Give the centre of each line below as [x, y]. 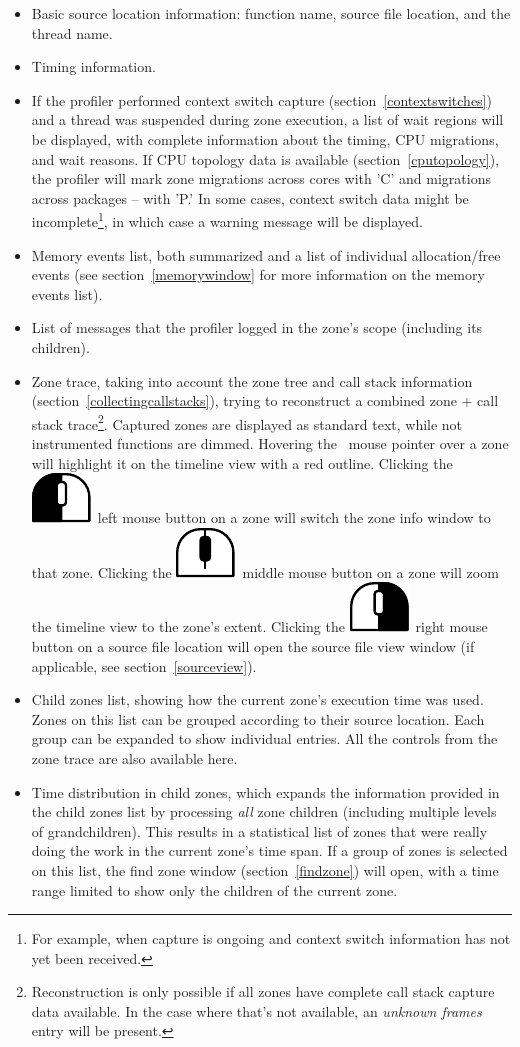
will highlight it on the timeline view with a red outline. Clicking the [242, 462]
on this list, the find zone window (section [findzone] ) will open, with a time [265, 869]
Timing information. [93, 66]
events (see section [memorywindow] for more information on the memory [258, 274]
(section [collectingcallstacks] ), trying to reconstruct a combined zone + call [265, 400]
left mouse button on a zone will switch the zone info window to [294, 517]
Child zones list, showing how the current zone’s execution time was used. [257, 699]
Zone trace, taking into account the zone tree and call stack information [252, 380]
